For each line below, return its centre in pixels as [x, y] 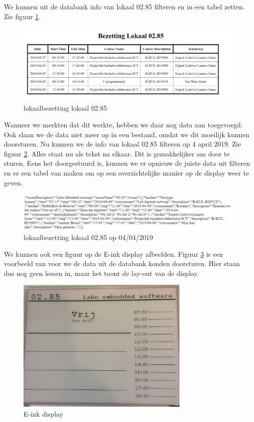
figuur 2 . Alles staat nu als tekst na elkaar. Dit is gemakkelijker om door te [117, 153]
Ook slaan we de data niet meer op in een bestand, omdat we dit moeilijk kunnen [127, 134]
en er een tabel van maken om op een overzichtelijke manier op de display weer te [127, 172]
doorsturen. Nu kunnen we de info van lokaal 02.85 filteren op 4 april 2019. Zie [123, 144]
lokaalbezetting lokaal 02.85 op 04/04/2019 [89, 237]
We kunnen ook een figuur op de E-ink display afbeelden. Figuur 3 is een [114, 254]
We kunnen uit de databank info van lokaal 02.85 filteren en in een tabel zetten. [124, 6]
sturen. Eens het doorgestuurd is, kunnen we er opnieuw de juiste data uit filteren [127, 163]
